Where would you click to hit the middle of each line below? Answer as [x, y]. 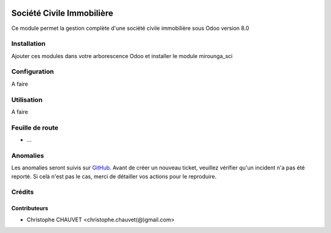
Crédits [22, 192]
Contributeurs [30, 209]
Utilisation [27, 100]
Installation [29, 44]
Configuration [33, 72]
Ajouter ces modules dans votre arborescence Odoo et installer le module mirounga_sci [122, 56]
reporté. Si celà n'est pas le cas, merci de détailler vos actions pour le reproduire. [114, 176]
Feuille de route [35, 127]
